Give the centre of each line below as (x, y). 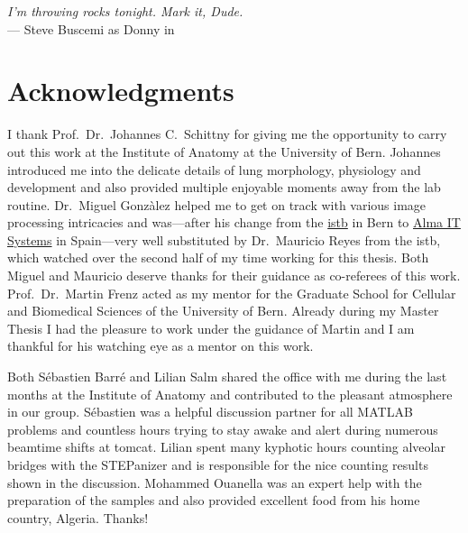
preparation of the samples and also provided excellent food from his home (214, 500)
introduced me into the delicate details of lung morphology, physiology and (214, 169)
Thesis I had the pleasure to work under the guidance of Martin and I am (211, 328)
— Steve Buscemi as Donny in (91, 28)
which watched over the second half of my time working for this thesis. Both (218, 257)
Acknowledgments (121, 91)
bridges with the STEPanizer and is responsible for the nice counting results (218, 464)
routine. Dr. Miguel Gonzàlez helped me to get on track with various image (217, 204)
